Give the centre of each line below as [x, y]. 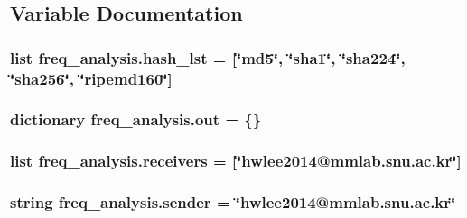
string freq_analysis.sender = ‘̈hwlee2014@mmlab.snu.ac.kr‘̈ [233, 202]
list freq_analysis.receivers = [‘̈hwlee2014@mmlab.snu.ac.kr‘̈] [236, 161]
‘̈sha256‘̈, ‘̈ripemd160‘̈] [91, 78]
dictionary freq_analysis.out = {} [136, 119]
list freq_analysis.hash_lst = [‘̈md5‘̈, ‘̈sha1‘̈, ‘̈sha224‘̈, [208, 57]
